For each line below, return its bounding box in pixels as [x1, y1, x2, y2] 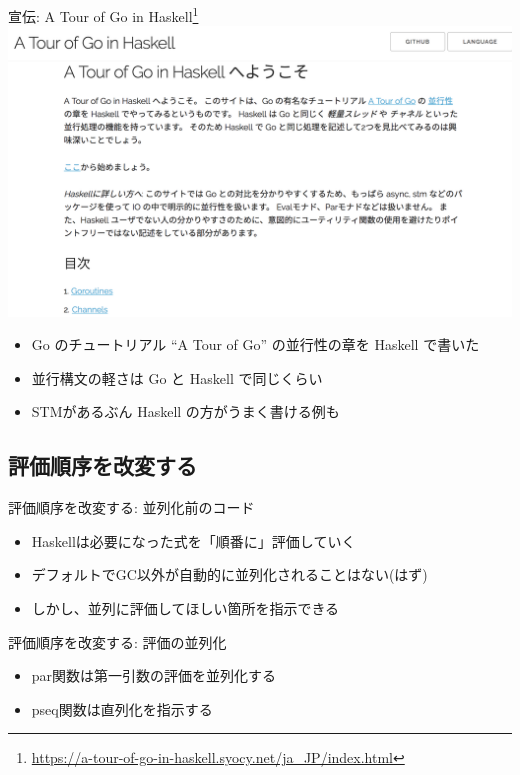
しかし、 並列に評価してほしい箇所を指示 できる [31, 598, 340, 618]
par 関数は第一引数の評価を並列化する [31, 665, 277, 686]
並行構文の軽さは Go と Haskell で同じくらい [31, 367, 323, 388]
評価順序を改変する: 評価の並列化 [8, 631, 227, 652]
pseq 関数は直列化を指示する [31, 698, 213, 719]
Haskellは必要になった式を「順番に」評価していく [31, 530, 356, 551]
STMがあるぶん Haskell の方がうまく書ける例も [31, 401, 340, 422]
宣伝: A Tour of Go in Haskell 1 [8, 3, 199, 26]
